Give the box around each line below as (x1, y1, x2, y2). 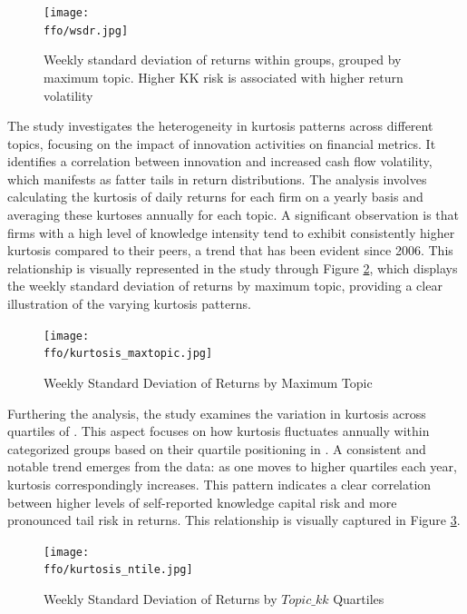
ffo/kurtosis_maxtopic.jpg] (44, 347, 213, 361)
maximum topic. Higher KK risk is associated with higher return (44, 67, 404, 86)
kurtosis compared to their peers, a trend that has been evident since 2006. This (7, 241, 453, 260)
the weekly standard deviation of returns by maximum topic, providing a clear (7, 276, 443, 295)
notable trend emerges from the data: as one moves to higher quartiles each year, (7, 457, 457, 476)
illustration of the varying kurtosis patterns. (7, 294, 251, 313)
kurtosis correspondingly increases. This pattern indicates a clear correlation (7, 474, 432, 493)
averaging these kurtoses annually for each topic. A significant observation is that (7, 205, 460, 224)
